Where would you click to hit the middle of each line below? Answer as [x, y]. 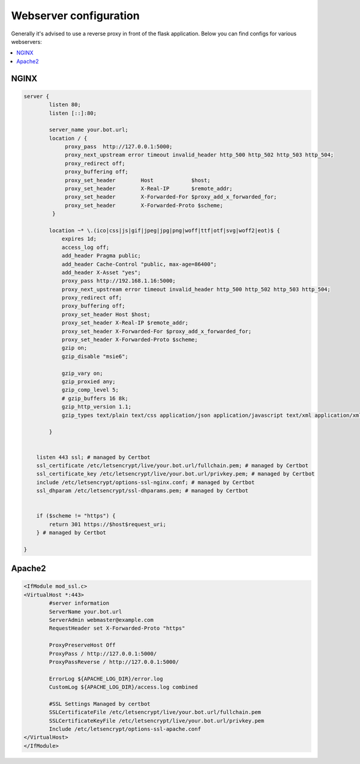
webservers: [26, 41]
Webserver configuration [76, 16]
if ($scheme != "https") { [76, 516]
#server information [79, 603]
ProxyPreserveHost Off [82, 645]
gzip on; [74, 348]
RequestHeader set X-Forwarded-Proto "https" [117, 628]
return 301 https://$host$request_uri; [107, 524]
